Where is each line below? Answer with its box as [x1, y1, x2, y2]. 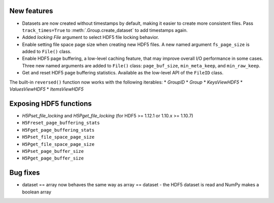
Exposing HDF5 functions [9, 99, 92, 108]
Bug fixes [9, 169, 40, 177]
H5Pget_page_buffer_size [22, 155, 84, 161]
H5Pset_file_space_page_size [22, 134, 95, 140]
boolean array [22, 189, 52, 195]
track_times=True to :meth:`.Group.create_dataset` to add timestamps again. [22, 27, 188, 33]
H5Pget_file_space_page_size [22, 141, 95, 147]
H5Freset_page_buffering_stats [22, 120, 100, 126]
